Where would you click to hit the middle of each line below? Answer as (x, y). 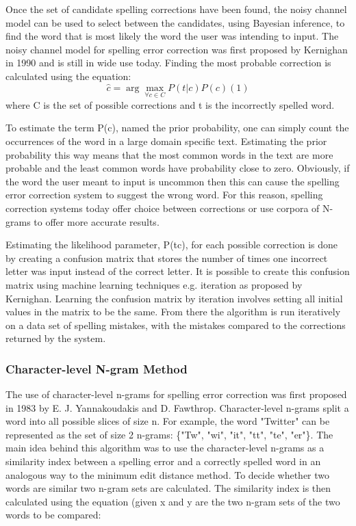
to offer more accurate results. (97, 221)
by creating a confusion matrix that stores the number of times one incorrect (167, 258)
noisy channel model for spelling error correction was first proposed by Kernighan (177, 49)
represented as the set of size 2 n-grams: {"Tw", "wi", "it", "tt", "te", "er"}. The (169, 434)
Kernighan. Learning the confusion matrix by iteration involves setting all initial (174, 298)
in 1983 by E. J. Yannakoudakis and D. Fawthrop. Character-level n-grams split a (177, 407)
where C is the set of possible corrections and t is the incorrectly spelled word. (170, 104)
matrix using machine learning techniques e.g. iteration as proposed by (154, 284)
